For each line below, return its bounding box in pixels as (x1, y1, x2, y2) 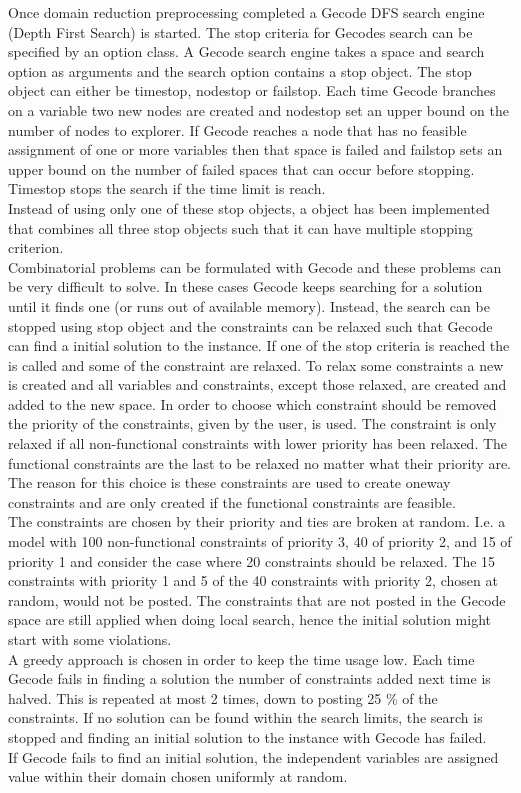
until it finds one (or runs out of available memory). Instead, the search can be (8, 295, 490, 316)
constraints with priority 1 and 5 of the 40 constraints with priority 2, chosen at (8, 570, 498, 591)
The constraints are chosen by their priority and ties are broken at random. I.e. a (8, 511, 506, 532)
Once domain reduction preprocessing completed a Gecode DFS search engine (8, 2, 485, 22)
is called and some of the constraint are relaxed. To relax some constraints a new (8, 354, 504, 375)
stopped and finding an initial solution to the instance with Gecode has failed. (8, 726, 487, 747)
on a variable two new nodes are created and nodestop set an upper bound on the (8, 99, 509, 120)
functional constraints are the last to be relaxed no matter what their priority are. (8, 452, 512, 473)
